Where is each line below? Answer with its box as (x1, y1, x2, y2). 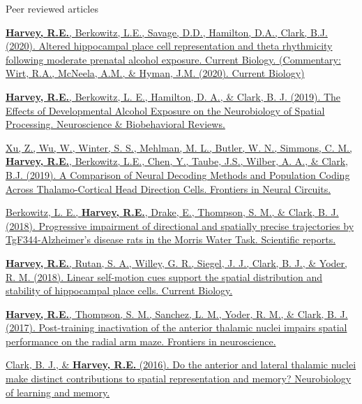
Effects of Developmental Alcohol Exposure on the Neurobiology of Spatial (6, 103, 325, 117)
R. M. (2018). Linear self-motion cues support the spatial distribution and (6, 269, 322, 284)
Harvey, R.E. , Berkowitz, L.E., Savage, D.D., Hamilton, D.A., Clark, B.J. (6, 24, 328, 39)
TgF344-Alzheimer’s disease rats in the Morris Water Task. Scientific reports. (6, 232, 336, 247)
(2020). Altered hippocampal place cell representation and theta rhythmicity (6, 38, 333, 53)
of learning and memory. (6, 384, 110, 399)
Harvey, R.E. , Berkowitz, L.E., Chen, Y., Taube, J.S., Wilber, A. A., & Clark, (6, 154, 349, 168)
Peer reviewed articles (6, 1, 98, 15)
